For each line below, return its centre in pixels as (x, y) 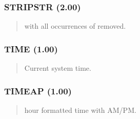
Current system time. (58, 68)
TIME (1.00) (31, 48)
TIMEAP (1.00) (38, 91)
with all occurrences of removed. (75, 26)
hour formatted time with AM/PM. (80, 110)
